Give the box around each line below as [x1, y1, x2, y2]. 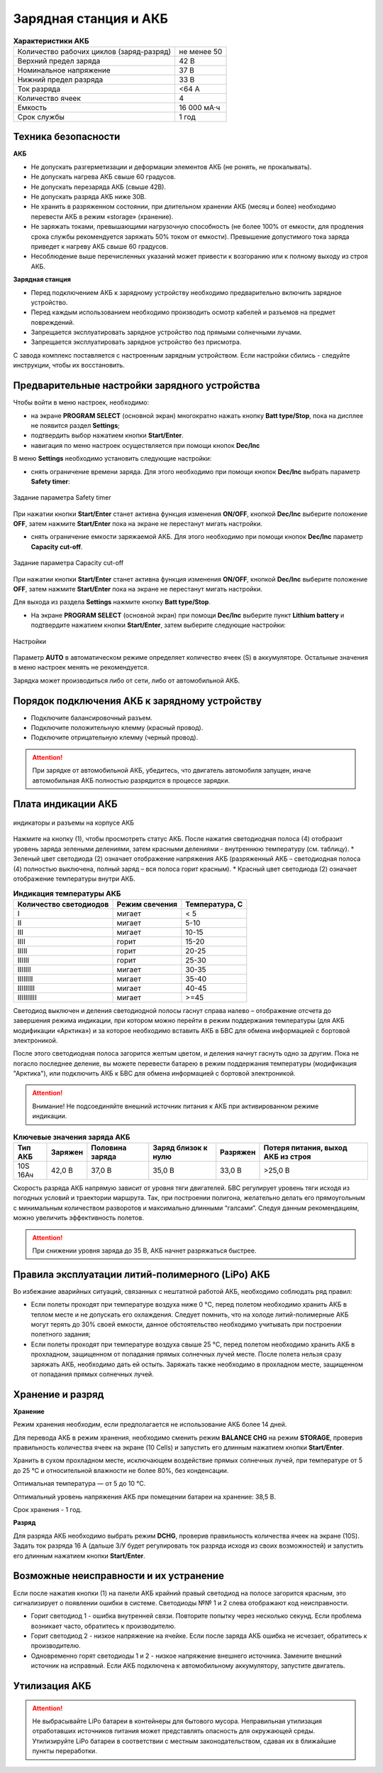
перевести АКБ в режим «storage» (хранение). [30, 212, 174, 220]
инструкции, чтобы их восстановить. [13, 361, 126, 370]
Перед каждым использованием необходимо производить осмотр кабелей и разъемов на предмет [30, 308, 336, 316]
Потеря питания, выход [263, 1143, 348, 1153]
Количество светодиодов [17, 899, 109, 909]
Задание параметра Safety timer [13, 493, 111, 502]
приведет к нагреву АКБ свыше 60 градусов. [30, 242, 169, 250]
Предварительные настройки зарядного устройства [13, 380, 260, 392]
